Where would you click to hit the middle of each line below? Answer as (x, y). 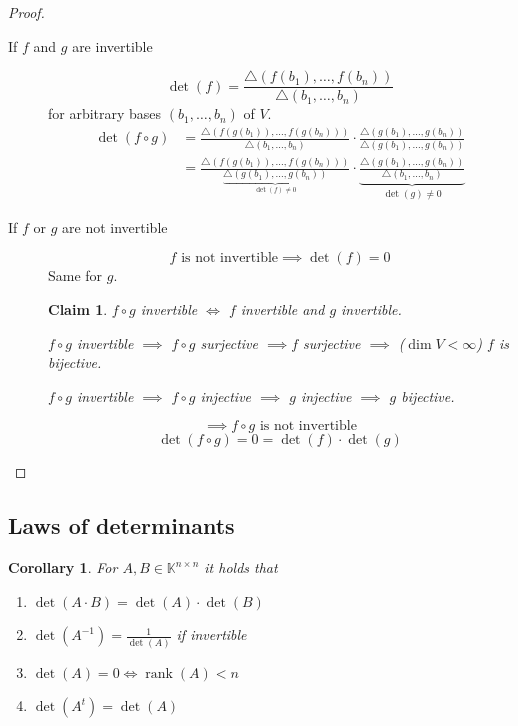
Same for (75, 275)
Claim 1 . (78, 309)
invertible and (282, 309)
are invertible (112, 45)
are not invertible (115, 226)
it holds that (241, 567)
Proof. (26, 12)
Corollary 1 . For (63, 567)
